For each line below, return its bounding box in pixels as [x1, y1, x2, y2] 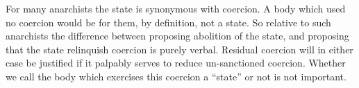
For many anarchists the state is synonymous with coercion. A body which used [6, 1, 346, 15]
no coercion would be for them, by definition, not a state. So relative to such [6, 15, 331, 29]
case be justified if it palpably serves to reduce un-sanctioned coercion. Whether [6, 55, 346, 70]
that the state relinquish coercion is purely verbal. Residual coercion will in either [6, 42, 353, 56]
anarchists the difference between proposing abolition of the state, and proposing [6, 28, 349, 43]
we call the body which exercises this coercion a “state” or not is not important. [6, 69, 347, 83]
